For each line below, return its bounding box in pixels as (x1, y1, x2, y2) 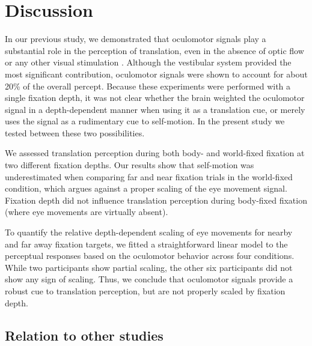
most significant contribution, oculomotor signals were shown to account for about (5, 67, 308, 80)
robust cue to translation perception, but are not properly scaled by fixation (5, 285, 286, 297)
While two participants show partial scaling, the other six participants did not (5, 261, 293, 273)
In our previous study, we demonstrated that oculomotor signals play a (5, 32, 266, 45)
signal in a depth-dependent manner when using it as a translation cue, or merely (5, 103, 305, 115)
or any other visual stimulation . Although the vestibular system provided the (5, 56, 292, 68)
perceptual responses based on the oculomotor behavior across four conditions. (5, 249, 295, 262)
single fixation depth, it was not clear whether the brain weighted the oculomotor (5, 91, 305, 104)
